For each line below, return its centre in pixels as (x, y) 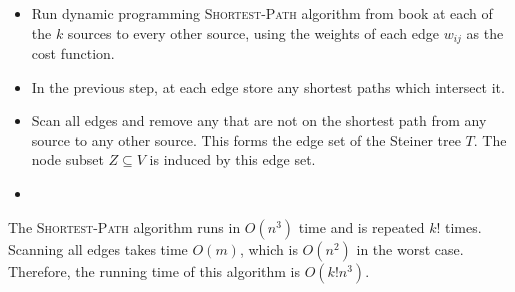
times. (463, 226)
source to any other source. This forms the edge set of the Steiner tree (246, 139)
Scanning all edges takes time (98, 248)
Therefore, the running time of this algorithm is (154, 270)
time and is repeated (361, 226)
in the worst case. (410, 248)
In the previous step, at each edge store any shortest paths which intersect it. (268, 86)
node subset (67, 159)
